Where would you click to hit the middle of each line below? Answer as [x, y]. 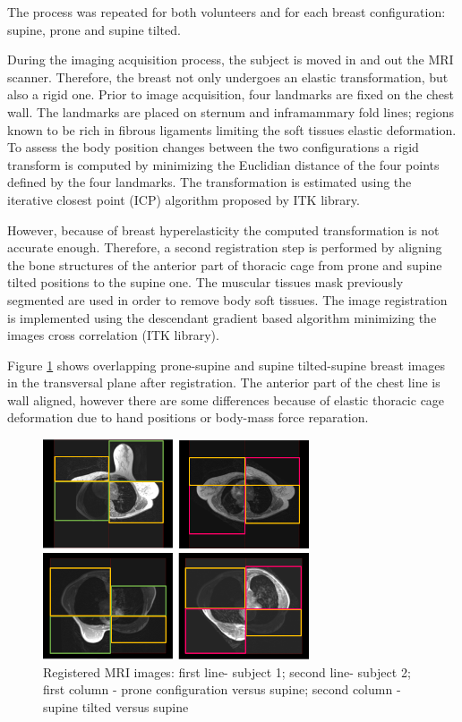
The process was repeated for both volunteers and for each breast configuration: [227, 12]
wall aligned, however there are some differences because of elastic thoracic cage [226, 399]
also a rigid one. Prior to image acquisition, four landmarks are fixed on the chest [231, 94]
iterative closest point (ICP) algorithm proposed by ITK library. [184, 199]
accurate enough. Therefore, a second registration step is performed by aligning [225, 247]
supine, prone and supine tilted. [94, 29]
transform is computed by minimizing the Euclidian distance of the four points [223, 164]
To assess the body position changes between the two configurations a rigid [213, 147]
